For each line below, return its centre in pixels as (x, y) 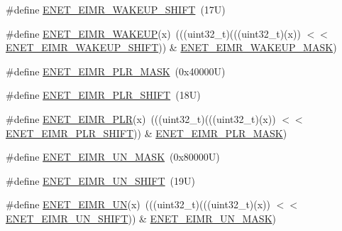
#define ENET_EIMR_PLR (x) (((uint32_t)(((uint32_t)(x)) (141, 118)
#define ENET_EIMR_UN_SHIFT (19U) (101, 180)
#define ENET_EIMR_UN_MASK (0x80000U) (113, 157)
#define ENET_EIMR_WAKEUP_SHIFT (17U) (116, 9)
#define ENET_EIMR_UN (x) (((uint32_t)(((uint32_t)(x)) (138, 204)
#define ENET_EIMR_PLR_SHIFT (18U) (103, 95)
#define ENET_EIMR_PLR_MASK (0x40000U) (116, 71)
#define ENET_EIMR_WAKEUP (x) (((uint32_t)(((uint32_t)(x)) (153, 33)
